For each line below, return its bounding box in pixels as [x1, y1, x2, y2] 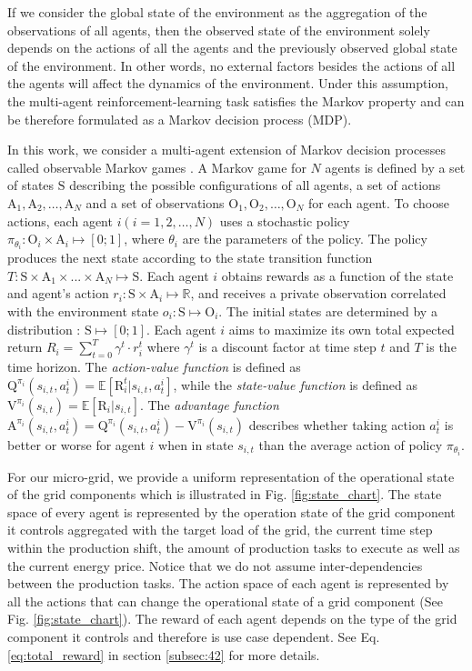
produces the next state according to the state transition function [7, 248, 373, 267]
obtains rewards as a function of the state [221, 265, 454, 285]
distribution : [7, 319, 81, 338]
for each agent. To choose [308, 193, 449, 212]
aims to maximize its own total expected [228, 319, 455, 338]
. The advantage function [139, 395, 279, 414]
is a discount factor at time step [198, 337, 377, 356]
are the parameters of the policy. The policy [182, 229, 427, 248]
